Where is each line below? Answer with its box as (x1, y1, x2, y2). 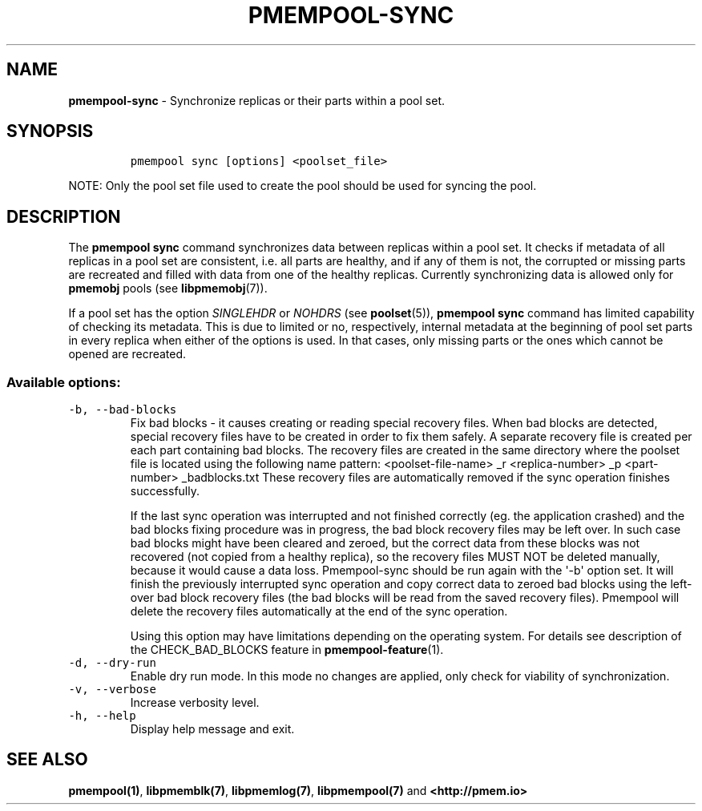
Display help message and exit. (130, 722, 295, 736)
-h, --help (68, 709, 136, 723)
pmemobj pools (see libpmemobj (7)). (68, 281, 268, 296)
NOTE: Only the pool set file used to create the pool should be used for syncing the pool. (68, 179, 537, 193)
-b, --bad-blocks (68, 403, 177, 417)
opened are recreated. (68, 347, 187, 361)
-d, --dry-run (68, 656, 156, 670)
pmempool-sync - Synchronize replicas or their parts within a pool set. (68, 93, 445, 107)
